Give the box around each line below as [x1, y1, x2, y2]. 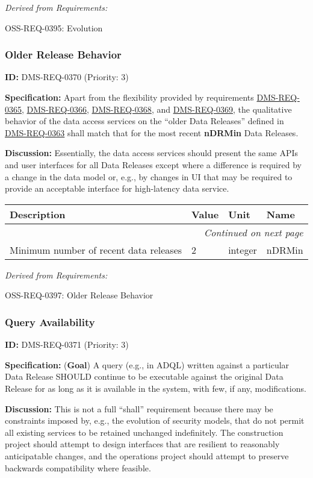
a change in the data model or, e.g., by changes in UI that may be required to [5, 170, 293, 183]
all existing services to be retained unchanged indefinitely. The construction [5, 426, 284, 438]
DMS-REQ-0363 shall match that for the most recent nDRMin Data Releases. [5, 126, 299, 139]
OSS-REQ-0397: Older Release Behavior [5, 289, 153, 301]
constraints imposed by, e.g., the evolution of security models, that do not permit [5, 414, 305, 427]
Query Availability [5, 314, 95, 329]
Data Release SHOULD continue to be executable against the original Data [5, 370, 284, 383]
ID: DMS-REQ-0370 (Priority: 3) [5, 71, 129, 83]
